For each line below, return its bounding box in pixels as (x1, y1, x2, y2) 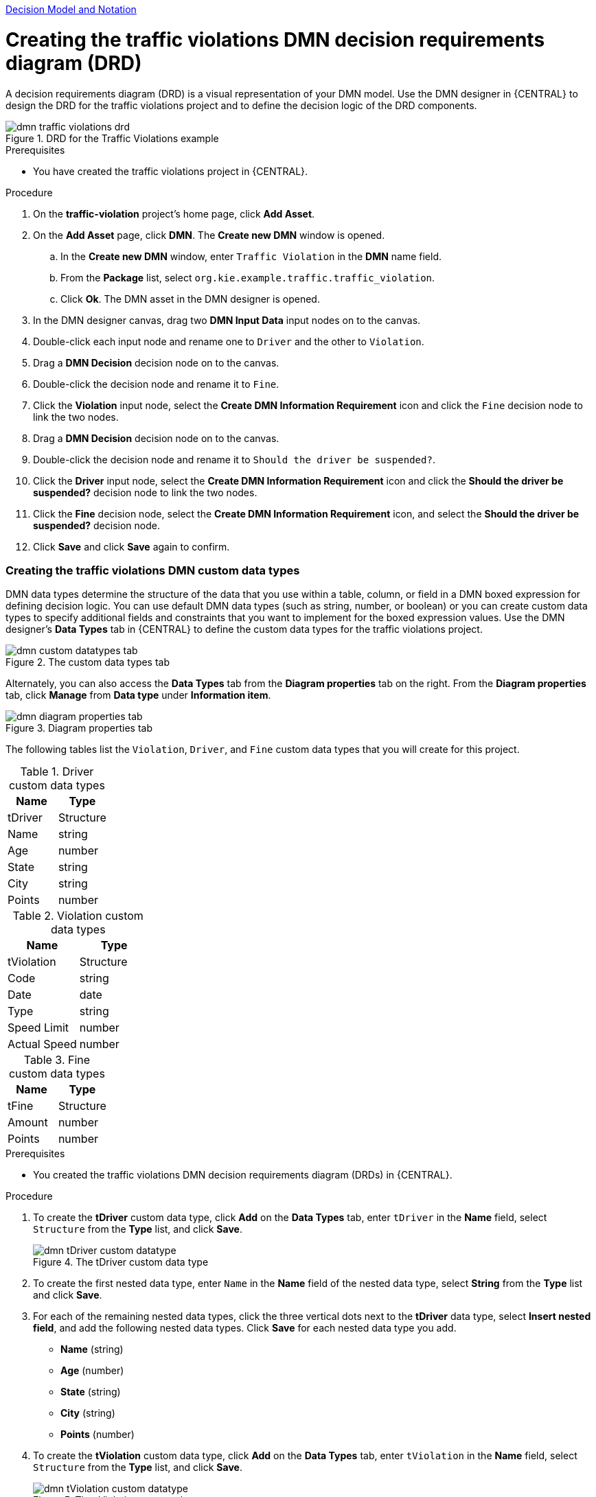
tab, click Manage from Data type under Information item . (5, 689, 271, 701)
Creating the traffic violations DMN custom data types (5, 563, 300, 577)
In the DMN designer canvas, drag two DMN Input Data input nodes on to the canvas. (33, 314, 421, 326)
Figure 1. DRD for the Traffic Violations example (5, 132, 219, 144)
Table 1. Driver (20, 765, 94, 779)
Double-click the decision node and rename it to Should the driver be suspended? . (33, 453, 435, 465)
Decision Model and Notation (5, 3, 137, 15)
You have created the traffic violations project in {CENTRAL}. (33, 165, 308, 177)
